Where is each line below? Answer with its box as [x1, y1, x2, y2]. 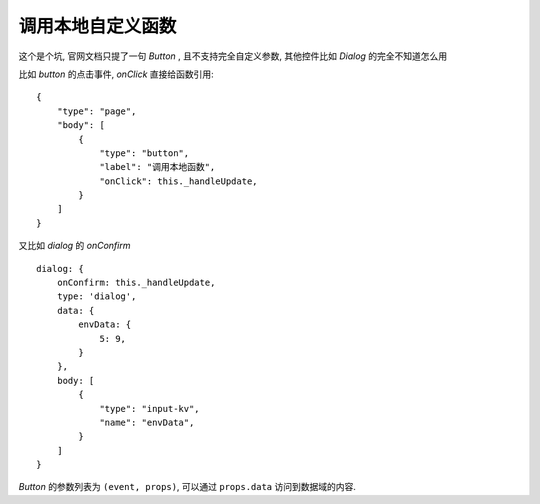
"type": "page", [56, 105, 137, 117]
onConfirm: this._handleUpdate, [56, 277, 216, 289]
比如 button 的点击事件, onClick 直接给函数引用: [18, 68, 214, 80]
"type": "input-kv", [99, 403, 200, 414]
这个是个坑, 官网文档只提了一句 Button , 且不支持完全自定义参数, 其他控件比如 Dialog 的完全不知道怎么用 [18, 50, 448, 62]
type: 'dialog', [56, 291, 137, 302]
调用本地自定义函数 [18, 15, 177, 37]
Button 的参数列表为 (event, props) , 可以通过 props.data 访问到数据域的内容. [18, 481, 357, 493]
